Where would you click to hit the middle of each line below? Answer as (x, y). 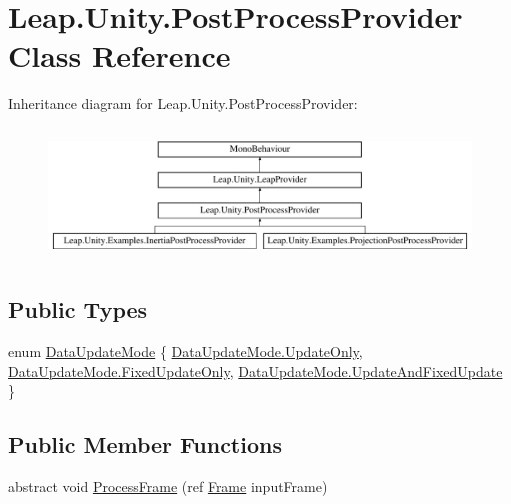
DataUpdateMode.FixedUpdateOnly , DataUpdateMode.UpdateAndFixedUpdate (255, 370)
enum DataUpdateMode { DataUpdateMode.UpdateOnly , (185, 351)
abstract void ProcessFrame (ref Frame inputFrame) (168, 486)
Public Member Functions (145, 444)
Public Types (78, 309)
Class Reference (119, 55)
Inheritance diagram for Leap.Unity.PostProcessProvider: (183, 103)
